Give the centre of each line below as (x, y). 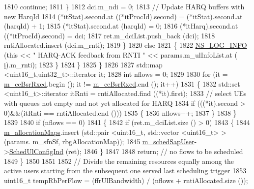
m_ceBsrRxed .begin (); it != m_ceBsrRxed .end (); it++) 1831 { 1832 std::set (122, 83)
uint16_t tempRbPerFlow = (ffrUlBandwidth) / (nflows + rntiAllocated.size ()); (126, 180)
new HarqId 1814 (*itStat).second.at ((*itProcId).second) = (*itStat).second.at (123, 16)
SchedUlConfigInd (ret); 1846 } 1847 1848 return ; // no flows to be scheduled (126, 151)
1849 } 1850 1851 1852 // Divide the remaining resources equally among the (119, 161)
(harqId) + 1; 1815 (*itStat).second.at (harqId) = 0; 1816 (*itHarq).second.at (121, 26)
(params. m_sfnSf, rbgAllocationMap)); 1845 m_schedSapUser (99, 142)
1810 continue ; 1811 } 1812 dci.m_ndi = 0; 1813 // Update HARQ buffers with (124, 6)
